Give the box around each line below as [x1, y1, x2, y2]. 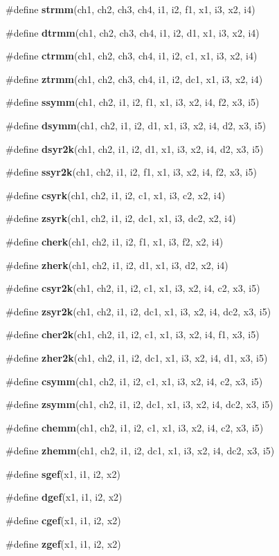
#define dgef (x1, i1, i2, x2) [6, 490, 123, 504]
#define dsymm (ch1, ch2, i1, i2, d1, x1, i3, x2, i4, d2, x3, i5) [6, 118, 267, 132]
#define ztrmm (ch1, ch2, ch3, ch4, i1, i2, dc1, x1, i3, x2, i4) [6, 71, 263, 86]
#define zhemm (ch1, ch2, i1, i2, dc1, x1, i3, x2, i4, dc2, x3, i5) [6, 443, 275, 458]
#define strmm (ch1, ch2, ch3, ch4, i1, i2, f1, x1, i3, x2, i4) [6, 2, 255, 16]
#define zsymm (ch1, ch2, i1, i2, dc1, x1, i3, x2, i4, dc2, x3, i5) [6, 397, 273, 411]
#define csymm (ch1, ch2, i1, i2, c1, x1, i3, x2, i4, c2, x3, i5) [6, 373, 263, 388]
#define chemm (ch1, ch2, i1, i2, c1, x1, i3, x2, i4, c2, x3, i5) [6, 420, 264, 434]
